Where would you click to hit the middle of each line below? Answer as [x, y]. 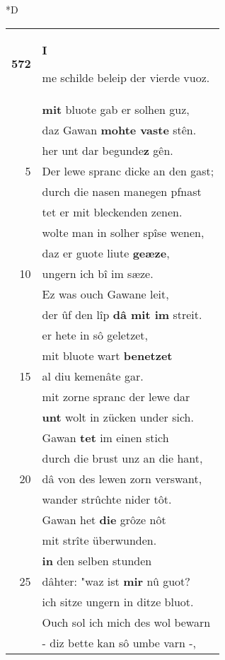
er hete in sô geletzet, [95, 335]
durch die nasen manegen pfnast [122, 191]
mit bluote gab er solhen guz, [116, 109]
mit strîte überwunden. [99, 540]
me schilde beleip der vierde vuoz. [126, 77]
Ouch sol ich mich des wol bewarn [126, 622]
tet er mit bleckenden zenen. [112, 212]
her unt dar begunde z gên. [108, 150]
